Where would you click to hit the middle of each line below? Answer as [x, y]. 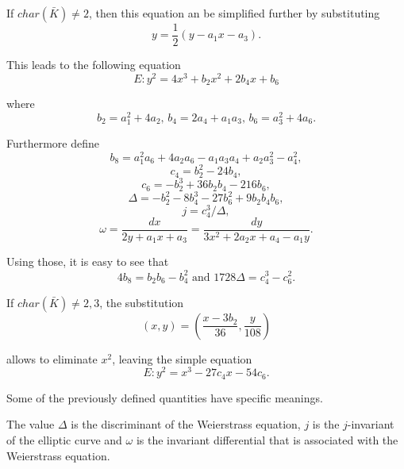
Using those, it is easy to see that [88, 261]
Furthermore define [53, 143]
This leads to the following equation [94, 65]
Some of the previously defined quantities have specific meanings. [165, 397]
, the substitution [142, 302]
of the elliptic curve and [64, 440]
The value [31, 424]
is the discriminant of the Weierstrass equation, [186, 424]
